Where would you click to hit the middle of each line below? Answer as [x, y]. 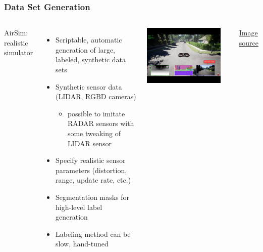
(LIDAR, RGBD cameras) [96, 96]
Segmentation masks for [93, 197]
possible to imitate [96, 113]
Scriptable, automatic [89, 40]
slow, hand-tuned [82, 244]
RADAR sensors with [101, 123]
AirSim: [16, 33]
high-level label [79, 207]
